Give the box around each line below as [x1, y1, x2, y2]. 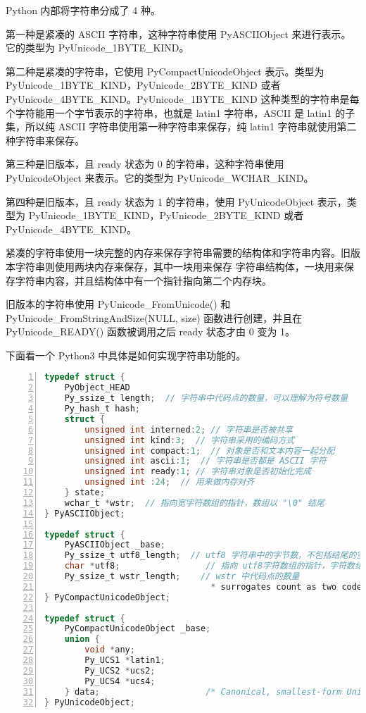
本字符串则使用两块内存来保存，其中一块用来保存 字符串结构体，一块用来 [6, 259, 344, 273]
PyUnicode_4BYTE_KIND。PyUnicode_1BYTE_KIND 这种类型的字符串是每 [6, 91, 360, 106]
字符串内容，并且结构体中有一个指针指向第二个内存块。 [15, 273, 272, 287]
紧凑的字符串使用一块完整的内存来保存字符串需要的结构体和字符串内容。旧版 [6, 245, 360, 260]
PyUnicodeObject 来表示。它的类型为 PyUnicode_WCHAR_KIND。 [6, 170, 314, 185]
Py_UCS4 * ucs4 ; [84, 676, 156, 686]
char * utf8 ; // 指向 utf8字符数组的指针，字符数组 [64, 561, 363, 571]
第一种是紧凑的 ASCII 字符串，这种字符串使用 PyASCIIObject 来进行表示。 [6, 26, 351, 41]
